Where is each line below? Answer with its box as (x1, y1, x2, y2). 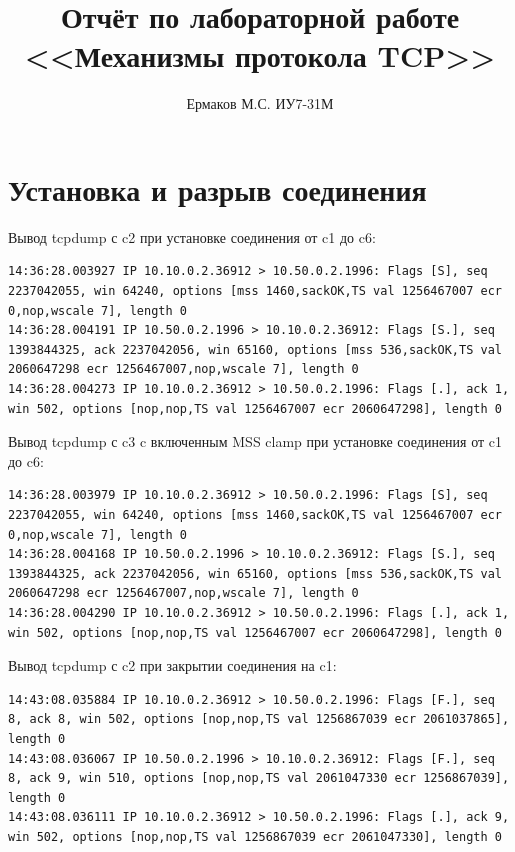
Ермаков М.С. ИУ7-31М (186, 93, 334, 114)
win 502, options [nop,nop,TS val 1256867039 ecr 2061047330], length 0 (8, 829, 502, 844)
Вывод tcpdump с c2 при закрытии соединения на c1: (8, 655, 337, 676)
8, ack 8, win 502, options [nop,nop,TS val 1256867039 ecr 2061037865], (8, 712, 510, 727)
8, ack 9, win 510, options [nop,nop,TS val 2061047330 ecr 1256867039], (8, 771, 510, 786)
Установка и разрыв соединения (8, 168, 427, 209)
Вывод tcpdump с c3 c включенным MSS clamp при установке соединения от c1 (8, 431, 502, 452)
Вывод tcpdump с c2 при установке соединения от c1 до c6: (8, 226, 376, 247)
